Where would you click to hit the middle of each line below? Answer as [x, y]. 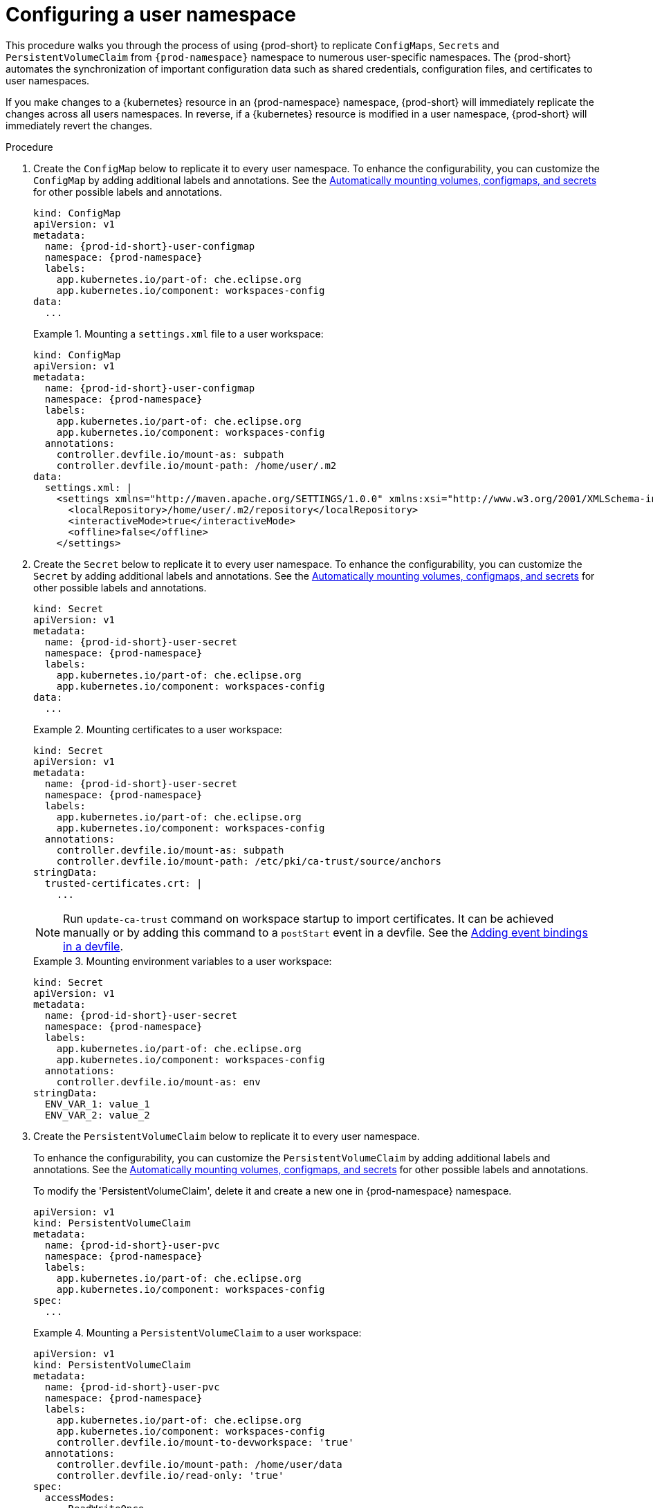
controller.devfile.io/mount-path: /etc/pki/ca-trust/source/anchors [249, 861]
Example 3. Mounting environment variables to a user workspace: [183, 961]
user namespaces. [48, 80]
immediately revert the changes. [79, 125]
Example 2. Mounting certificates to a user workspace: [158, 729]
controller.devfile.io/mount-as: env [158, 1082]
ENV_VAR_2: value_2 [97, 1115]
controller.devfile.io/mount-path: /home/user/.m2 [196, 465]
